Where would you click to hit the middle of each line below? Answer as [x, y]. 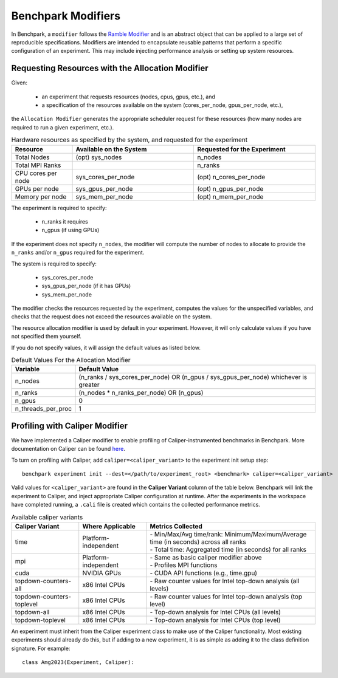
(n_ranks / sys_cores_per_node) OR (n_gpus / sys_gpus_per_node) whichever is [193, 377]
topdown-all [32, 612]
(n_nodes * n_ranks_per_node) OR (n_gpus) [141, 393]
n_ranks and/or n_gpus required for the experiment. [78, 253]
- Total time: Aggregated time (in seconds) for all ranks [228, 550]
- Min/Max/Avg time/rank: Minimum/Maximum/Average [228, 535]
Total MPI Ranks [38, 165]
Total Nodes [32, 157]
